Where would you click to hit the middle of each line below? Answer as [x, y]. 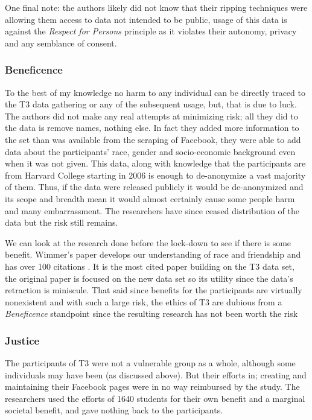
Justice [22, 340]
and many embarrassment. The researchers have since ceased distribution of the [152, 210]
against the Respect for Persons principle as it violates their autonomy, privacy [151, 31]
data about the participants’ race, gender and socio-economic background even [150, 151]
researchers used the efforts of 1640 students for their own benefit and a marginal [155, 398]
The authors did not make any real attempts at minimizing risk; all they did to [151, 116]
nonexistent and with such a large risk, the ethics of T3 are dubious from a [144, 301]
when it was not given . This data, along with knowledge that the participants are [155, 163]
